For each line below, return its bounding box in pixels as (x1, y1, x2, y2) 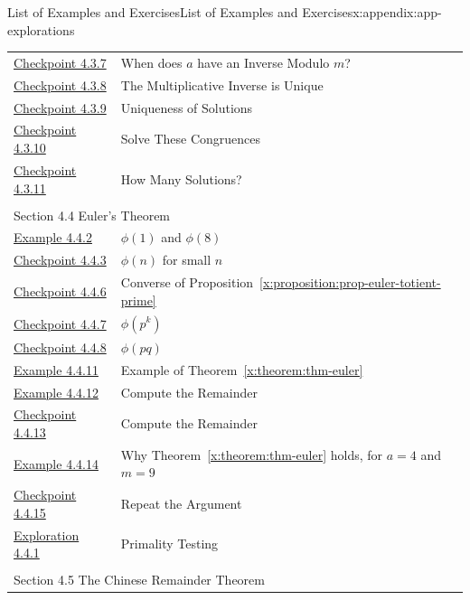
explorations (7, 20, 75, 39)
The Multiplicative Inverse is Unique (120, 75, 324, 94)
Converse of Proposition (120, 273, 254, 292)
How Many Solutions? (120, 169, 242, 188)
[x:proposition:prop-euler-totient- (259, 273, 441, 292)
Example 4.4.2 (14, 228, 92, 247)
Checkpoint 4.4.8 (14, 337, 107, 356)
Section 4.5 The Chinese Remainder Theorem (14, 570, 265, 589)
